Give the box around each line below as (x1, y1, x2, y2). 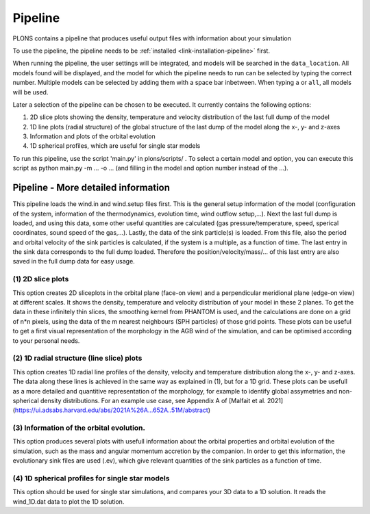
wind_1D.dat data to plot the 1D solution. (12, 497, 125, 506)
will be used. (12, 88, 49, 96)
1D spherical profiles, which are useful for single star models (29, 142, 201, 150)
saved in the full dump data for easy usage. (12, 257, 135, 266)
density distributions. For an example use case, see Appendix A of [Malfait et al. (40, 396, 267, 404)
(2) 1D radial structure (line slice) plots (12, 353, 143, 363)
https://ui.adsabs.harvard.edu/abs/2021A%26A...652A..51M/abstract (14, 406, 208, 414)
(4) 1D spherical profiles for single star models (12, 473, 170, 483)
